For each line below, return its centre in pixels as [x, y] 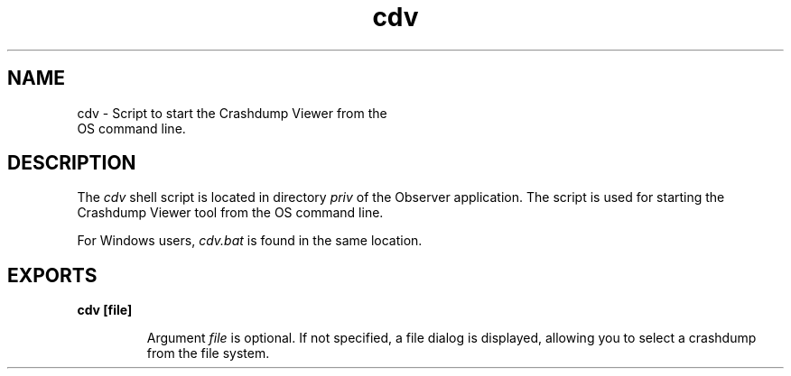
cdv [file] [105, 310]
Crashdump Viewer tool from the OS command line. [230, 213]
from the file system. [208, 353]
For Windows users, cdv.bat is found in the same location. [250, 241]
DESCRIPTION [72, 163]
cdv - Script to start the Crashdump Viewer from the [232, 113]
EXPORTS [52, 275]
